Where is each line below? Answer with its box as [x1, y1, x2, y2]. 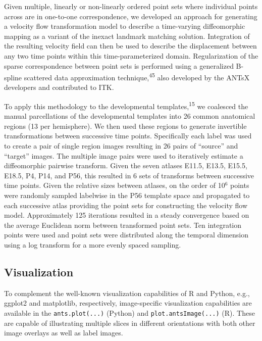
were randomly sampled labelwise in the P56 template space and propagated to [4, 190, 250, 200]
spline [4, 72, 22, 82]
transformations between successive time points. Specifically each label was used [4, 130, 252, 141]
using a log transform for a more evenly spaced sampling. [4, 239, 181, 250]
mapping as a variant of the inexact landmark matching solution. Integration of [4, 30, 250, 41]
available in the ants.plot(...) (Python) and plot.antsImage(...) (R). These [4, 307, 255, 318]
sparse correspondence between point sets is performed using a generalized [4, 60, 234, 71]
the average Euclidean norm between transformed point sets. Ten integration [4, 219, 242, 230]
